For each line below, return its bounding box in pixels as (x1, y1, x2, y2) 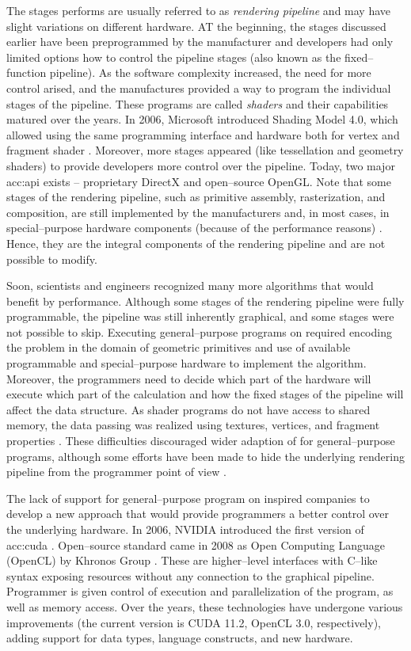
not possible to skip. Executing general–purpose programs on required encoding (6, 323, 392, 340)
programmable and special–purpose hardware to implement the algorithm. (6, 355, 367, 371)
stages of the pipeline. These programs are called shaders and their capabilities (6, 95, 389, 112)
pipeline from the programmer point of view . (6, 463, 226, 480)
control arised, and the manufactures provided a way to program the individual (6, 79, 391, 96)
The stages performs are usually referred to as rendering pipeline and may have (6, 2, 391, 18)
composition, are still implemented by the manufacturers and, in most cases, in (6, 204, 390, 220)
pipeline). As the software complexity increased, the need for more (49, 64, 371, 81)
